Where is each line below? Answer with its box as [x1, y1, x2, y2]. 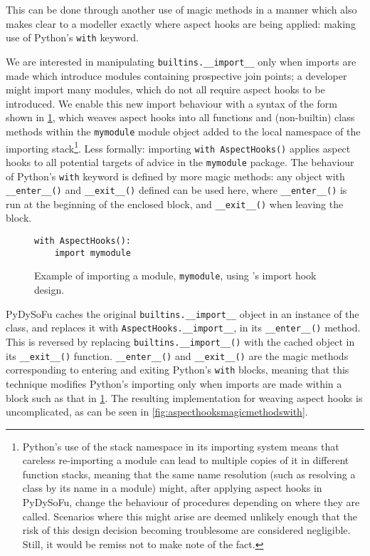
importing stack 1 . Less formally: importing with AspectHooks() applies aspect [6, 138, 351, 155]
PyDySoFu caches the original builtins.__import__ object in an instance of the [6, 306, 359, 321]
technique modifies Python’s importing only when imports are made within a [6, 376, 342, 391]
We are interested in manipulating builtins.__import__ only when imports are [6, 53, 356, 68]
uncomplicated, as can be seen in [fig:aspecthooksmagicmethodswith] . [6, 404, 308, 419]
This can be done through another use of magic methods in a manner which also [6, 2, 357, 16]
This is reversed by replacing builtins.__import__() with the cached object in [6, 334, 355, 349]
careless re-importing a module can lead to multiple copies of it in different [22, 453, 349, 468]
